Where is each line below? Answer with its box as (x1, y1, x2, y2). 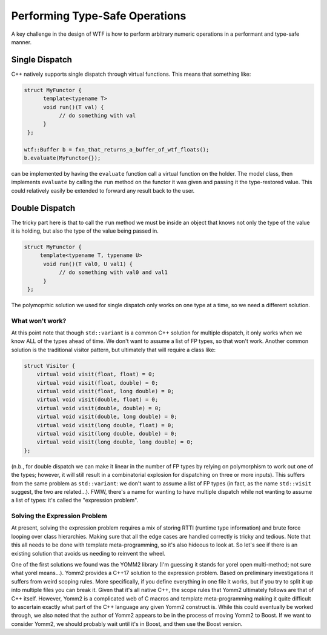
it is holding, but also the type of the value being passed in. (11, 227, 159, 234)
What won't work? (11, 316, 67, 325)
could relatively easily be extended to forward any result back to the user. (11, 187, 195, 194)
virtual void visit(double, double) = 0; (36, 405, 162, 411)
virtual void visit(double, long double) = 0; (36, 413, 178, 421)
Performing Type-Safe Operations (11, 9, 187, 22)
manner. (11, 38, 32, 45)
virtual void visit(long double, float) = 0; (36, 422, 174, 428)
